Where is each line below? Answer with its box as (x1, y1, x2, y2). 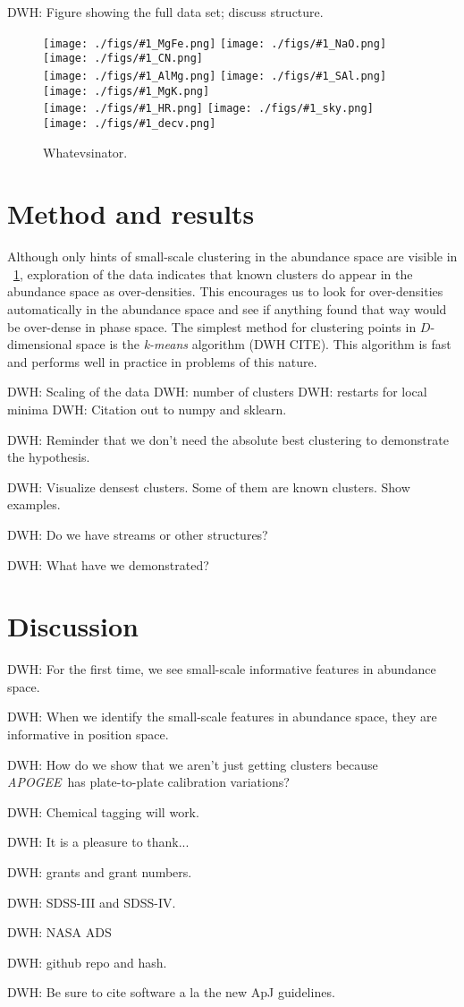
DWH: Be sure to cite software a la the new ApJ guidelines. (7, 983, 335, 1002)
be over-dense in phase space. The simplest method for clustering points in (7, 317, 417, 336)
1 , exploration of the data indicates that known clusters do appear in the (13, 264, 413, 283)
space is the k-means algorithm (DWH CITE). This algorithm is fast (76, 335, 451, 354)
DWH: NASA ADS (7, 923, 112, 942)
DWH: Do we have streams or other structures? (7, 525, 268, 543)
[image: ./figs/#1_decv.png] (43, 116, 216, 130)
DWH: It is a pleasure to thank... (7, 832, 190, 851)
